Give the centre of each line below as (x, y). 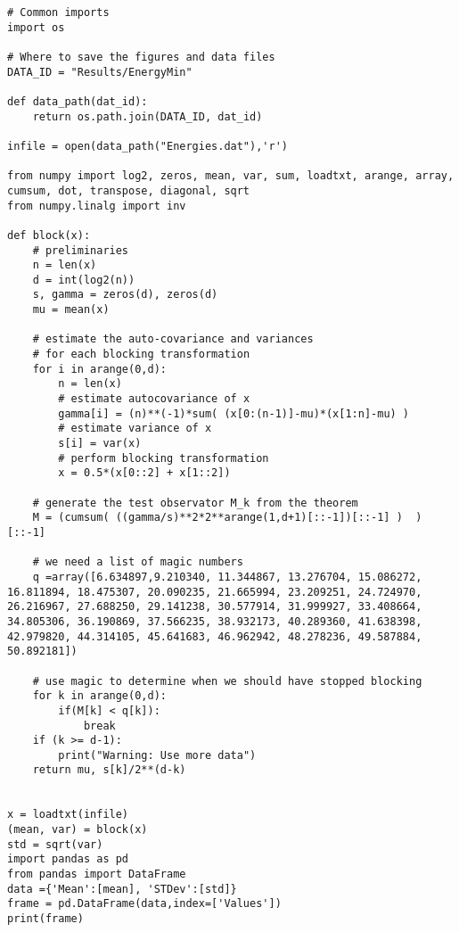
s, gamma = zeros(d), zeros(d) (125, 295)
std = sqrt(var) (55, 844)
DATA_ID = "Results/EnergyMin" (100, 72)
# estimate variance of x (135, 429)
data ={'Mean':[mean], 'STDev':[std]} (122, 889)
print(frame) (45, 919)
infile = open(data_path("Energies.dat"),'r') (148, 146)
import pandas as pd (68, 859)
